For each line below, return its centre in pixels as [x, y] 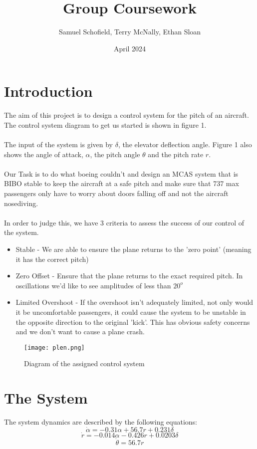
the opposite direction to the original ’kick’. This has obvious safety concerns [133, 322]
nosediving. [21, 203]
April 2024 [130, 48]
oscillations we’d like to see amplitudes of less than [93, 285]
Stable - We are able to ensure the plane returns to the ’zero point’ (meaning [133, 249]
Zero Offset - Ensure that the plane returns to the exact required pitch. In [129, 276]
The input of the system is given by [58, 144]
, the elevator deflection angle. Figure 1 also [185, 144]
